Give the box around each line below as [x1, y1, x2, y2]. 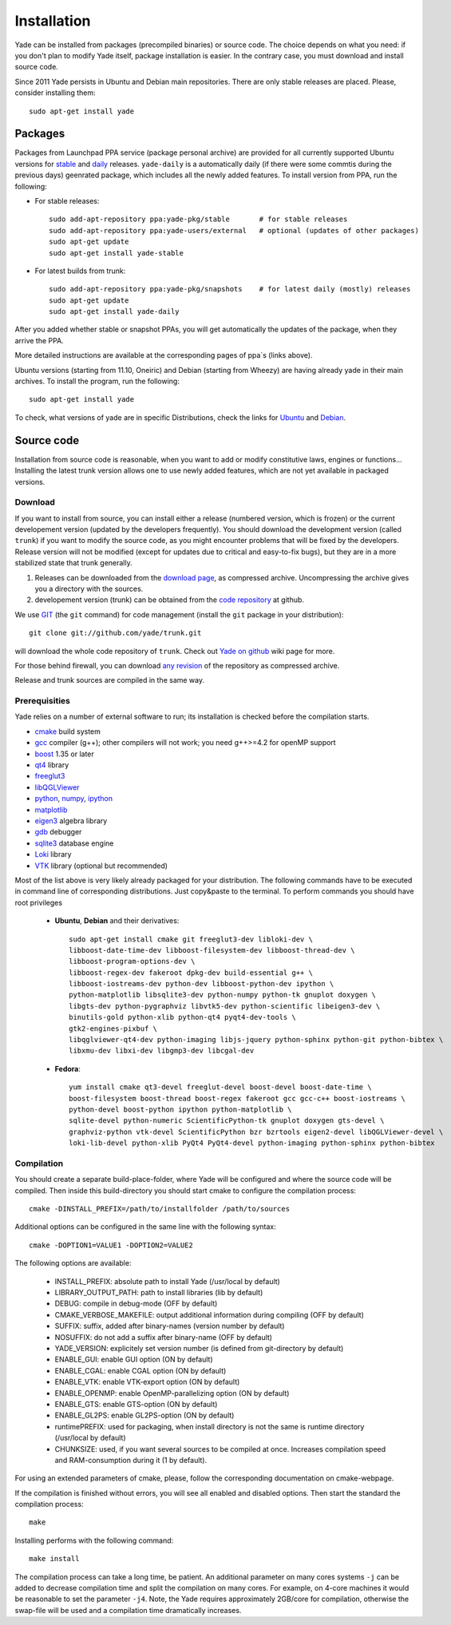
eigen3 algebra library [34, 816, 108, 826]
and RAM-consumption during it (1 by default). [54, 1455, 208, 1464]
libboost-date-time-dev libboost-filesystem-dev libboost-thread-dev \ [69, 945, 355, 954]
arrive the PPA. [14, 335, 64, 345]
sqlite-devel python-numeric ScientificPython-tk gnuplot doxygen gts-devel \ [69, 1116, 385, 1125]
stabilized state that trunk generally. [14, 558, 133, 568]
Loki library [34, 850, 72, 859]
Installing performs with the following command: [14, 1536, 174, 1545]
